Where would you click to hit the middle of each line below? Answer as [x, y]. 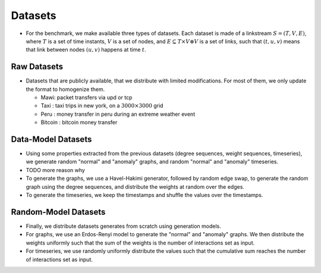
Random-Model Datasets [58, 212]
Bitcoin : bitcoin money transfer [79, 122]
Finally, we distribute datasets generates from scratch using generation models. [123, 226]
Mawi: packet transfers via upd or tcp [86, 97]
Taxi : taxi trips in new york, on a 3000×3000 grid [102, 106]
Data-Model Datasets [51, 139]
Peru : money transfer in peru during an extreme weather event [118, 114]
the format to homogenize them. [65, 89]
